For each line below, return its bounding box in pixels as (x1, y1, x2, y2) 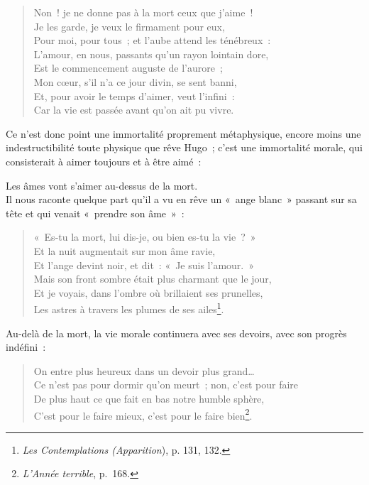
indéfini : (6, 339, 46, 354)
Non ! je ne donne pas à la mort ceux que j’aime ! (33, 5, 253, 19)
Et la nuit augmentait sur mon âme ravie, (33, 243, 216, 258)
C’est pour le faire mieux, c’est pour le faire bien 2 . (33, 405, 253, 423)
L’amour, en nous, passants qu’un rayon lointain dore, (33, 46, 269, 61)
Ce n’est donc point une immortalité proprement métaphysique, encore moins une (6, 126, 361, 141)
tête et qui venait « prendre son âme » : (6, 205, 184, 220)
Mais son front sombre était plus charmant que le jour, (33, 271, 272, 286)
